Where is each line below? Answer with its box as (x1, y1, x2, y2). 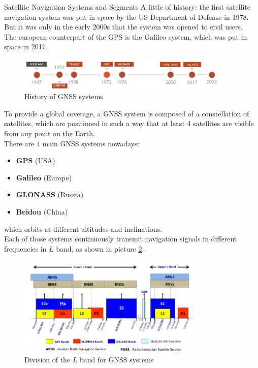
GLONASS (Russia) (16, 189, 84, 200)
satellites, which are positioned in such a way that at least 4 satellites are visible (4, 118, 254, 129)
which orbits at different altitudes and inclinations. (4, 223, 163, 234)
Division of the (24, 354, 71, 365)
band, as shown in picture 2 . (56, 243, 144, 254)
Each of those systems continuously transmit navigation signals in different (4, 233, 237, 244)
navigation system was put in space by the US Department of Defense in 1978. (4, 11, 249, 22)
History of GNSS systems (24, 91, 103, 102)
